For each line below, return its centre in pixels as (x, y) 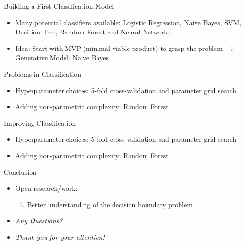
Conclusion (20, 171)
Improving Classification (40, 122)
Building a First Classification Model (59, 6)
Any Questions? (39, 220)
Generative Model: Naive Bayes (62, 57)
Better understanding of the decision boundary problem (110, 204)
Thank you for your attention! (60, 237)
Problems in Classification (43, 73)
